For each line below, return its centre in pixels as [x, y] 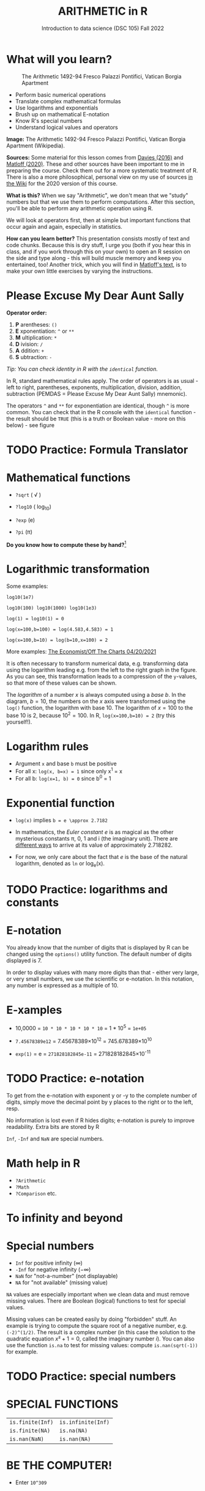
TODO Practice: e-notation [76, 1079]
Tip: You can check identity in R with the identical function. [82, 369]
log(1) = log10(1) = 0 [35, 619]
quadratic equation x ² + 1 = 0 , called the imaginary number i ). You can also [100, 1339]
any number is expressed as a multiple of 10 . [62, 985]
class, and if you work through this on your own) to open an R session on [99, 251]
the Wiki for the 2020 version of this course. [62, 183]
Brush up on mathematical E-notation [62, 114]
